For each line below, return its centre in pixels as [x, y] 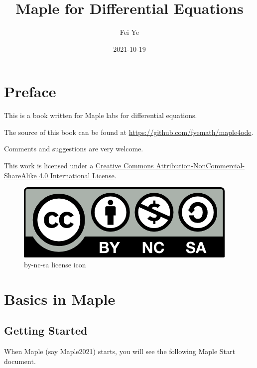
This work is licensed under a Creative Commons [79, 166]
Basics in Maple [60, 299]
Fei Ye [129, 32]
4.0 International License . [78, 175]
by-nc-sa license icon [55, 264]
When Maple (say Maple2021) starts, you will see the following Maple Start [120, 351]
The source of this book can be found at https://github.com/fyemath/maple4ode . [129, 132]
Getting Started [46, 330]
